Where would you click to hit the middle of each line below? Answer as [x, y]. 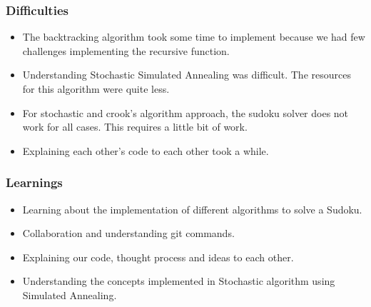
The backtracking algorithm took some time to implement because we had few [194, 37]
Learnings [34, 182]
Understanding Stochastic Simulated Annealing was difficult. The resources [187, 75]
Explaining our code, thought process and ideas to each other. [158, 257]
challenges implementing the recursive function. [126, 50]
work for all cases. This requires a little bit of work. [135, 127]
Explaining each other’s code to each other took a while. [146, 150]
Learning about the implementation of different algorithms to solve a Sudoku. [192, 209]
